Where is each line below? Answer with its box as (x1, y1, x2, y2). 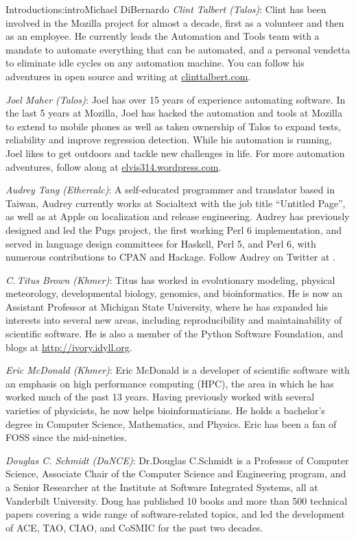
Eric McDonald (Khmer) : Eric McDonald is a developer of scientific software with (5, 363, 350, 377)
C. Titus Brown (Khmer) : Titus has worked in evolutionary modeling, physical (5, 272, 335, 287)
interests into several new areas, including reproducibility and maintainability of (5, 313, 342, 327)
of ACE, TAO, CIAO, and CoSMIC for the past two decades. (5, 520, 263, 534)
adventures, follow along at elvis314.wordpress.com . (5, 159, 222, 173)
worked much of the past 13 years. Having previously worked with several (5, 390, 315, 404)
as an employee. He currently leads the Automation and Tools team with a (5, 29, 320, 43)
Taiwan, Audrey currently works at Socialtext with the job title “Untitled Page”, (5, 195, 346, 210)
